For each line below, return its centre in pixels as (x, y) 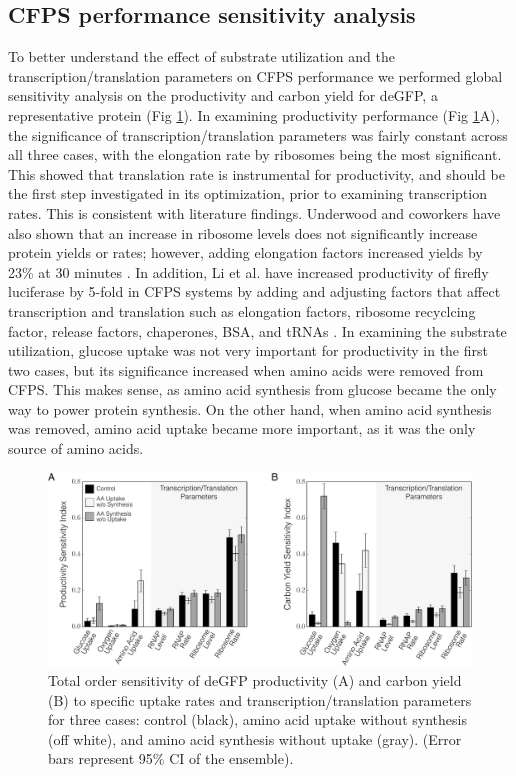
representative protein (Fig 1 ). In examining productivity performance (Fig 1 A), (254, 114)
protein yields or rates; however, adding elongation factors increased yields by (245, 252)
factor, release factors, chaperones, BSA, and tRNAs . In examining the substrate (257, 330)
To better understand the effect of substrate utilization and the (201, 56)
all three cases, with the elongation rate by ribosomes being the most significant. (255, 154)
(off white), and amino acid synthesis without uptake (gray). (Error (255, 738)
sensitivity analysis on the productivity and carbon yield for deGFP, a (223, 95)
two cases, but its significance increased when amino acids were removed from (246, 369)
